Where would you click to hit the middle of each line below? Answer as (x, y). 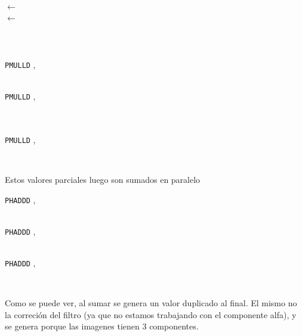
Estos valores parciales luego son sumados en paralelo (103, 179)
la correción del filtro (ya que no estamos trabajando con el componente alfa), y (151, 314)
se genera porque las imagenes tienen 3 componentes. (102, 326)
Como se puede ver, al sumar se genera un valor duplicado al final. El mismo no (151, 303)
